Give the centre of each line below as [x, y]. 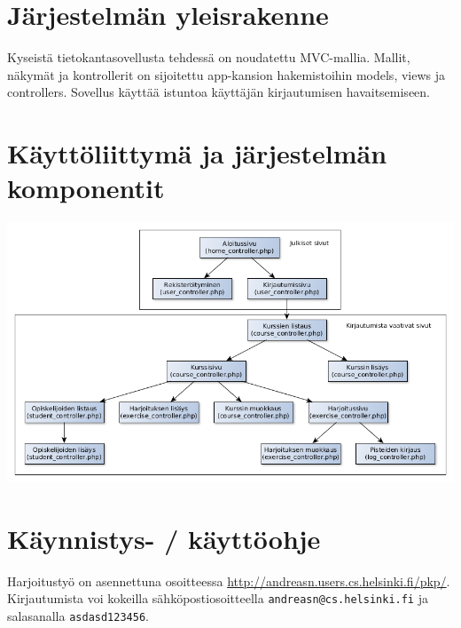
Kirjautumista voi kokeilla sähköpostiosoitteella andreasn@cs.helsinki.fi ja [218, 598]
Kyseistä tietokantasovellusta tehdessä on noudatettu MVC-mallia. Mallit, [209, 57]
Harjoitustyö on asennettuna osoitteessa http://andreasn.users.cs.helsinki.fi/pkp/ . [229, 580]
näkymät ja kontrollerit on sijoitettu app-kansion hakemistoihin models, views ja [227, 74]
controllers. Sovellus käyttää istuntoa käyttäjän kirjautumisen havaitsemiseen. [219, 92]
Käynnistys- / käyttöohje [164, 538]
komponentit [86, 188]
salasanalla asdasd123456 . [78, 616]
